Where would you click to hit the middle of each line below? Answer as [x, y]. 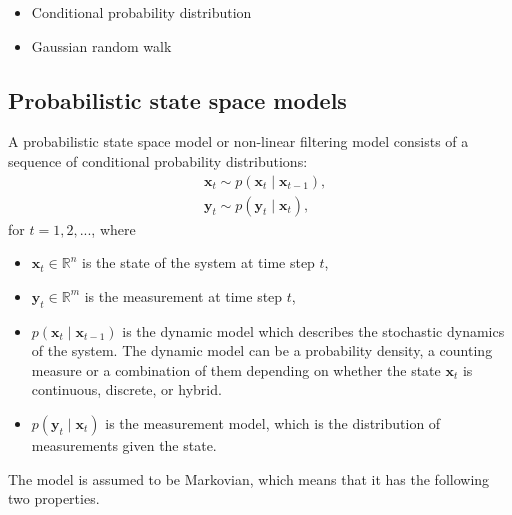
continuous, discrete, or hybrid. [126, 389]
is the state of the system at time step [198, 262]
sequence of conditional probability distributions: [158, 160]
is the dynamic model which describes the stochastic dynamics [313, 330]
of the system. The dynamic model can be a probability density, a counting [262, 350]
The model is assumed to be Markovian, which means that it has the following [249, 478]
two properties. [54, 498]
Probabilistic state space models [177, 99]
